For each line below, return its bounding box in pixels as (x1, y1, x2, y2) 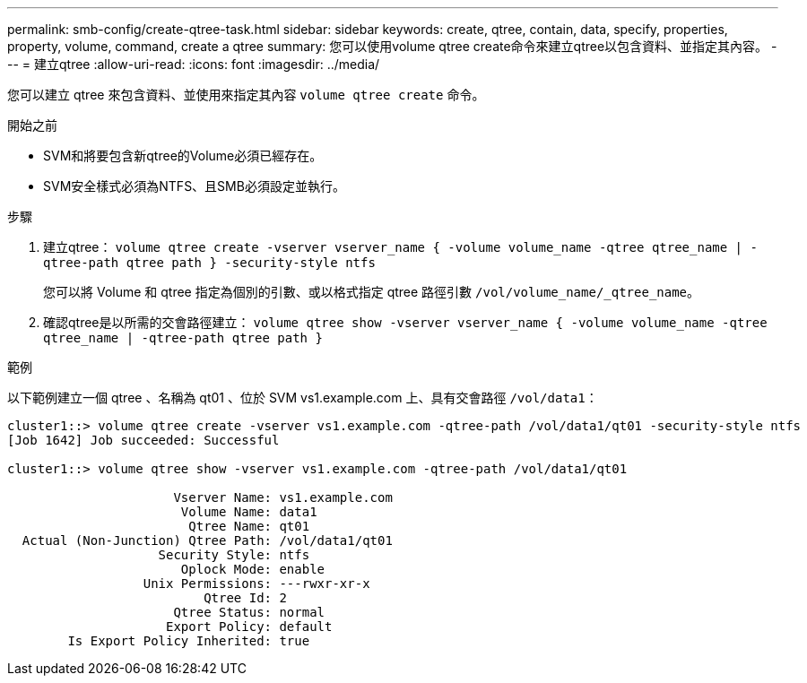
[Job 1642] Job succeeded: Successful (7, 433, 280, 447)
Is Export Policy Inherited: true (67, 634, 310, 648)
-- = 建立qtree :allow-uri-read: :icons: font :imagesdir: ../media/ (7, 56, 380, 72)
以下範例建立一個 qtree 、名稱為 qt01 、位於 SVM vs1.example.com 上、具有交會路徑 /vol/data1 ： (7, 390, 598, 405)
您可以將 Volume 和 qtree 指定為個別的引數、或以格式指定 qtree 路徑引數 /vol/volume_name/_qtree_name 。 (43, 284, 700, 299)
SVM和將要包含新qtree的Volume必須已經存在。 (43, 148, 323, 163)
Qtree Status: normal (173, 605, 325, 619)
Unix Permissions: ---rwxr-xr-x (143, 576, 370, 591)
